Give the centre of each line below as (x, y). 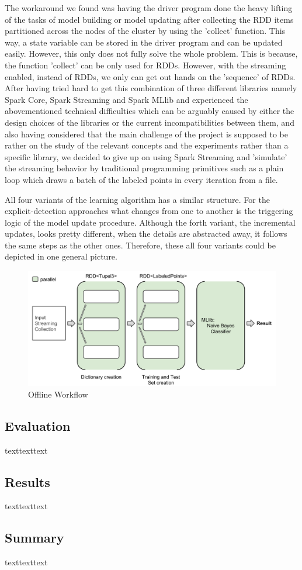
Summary (34, 538)
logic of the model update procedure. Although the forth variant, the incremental (150, 222)
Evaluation (38, 425)
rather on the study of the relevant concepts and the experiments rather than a (147, 145)
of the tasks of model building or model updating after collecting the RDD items (149, 19)
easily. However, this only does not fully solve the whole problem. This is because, (151, 53)
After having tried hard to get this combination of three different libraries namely (151, 88)
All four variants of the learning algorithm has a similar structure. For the (137, 199)
